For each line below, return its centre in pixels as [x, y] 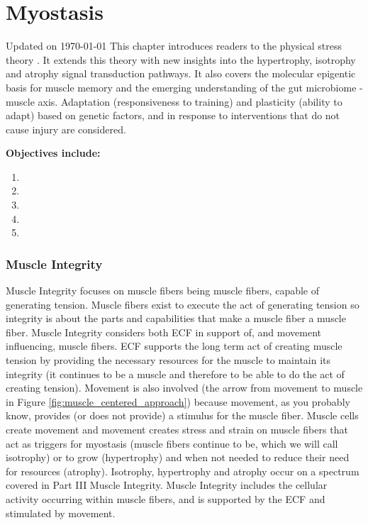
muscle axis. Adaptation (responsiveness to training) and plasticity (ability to [174, 101]
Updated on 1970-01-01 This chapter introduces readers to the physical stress [174, 46]
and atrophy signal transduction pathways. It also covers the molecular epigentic [181, 73]
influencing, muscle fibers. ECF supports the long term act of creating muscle [174, 346]
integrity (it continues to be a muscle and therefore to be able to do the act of [175, 374]
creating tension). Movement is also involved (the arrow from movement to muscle [184, 388]
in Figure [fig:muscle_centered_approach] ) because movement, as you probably [178, 401]
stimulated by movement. [61, 513]
